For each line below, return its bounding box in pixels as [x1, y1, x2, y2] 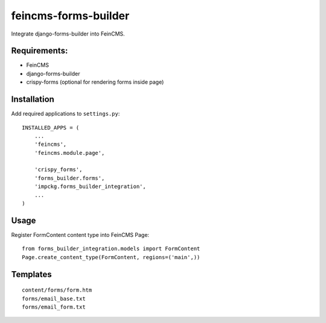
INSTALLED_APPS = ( [22, 124, 80, 131]
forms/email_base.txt [22, 295, 86, 302]
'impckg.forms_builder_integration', [34, 183, 146, 190]
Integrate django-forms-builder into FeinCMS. [11, 30, 125, 37]
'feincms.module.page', [34, 149, 105, 156]
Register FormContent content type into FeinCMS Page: [11, 231, 150, 238]
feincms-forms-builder [11, 9, 130, 22]
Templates [11, 269, 52, 280]
